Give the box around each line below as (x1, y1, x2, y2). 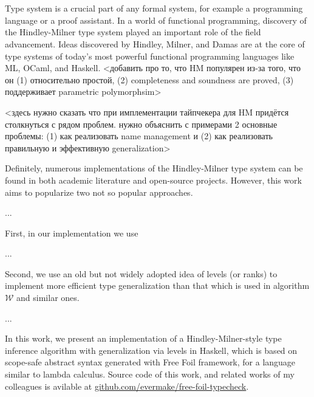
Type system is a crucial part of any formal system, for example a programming (5, 2, 303, 15)
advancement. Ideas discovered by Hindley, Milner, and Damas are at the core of (5, 37, 305, 50)
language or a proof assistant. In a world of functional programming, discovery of (5, 13, 307, 26)
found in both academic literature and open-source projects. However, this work (5, 173, 302, 186)
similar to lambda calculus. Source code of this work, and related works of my (5, 368, 295, 381)
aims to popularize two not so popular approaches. (5, 185, 193, 198)
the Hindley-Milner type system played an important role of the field (5, 26, 261, 38)
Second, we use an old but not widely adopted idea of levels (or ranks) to (5, 267, 278, 280)
